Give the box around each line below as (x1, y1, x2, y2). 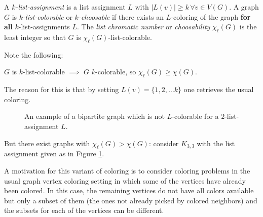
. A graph (229, 2, 259, 12)
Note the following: (4, 49, 63, 60)
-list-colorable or (23, 11, 72, 22)
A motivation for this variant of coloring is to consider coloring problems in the (4, 165, 250, 176)
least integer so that (4, 31, 66, 42)
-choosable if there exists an (78, 11, 164, 22)
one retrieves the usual (183, 84, 254, 95)
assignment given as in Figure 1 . (4, 148, 104, 159)
